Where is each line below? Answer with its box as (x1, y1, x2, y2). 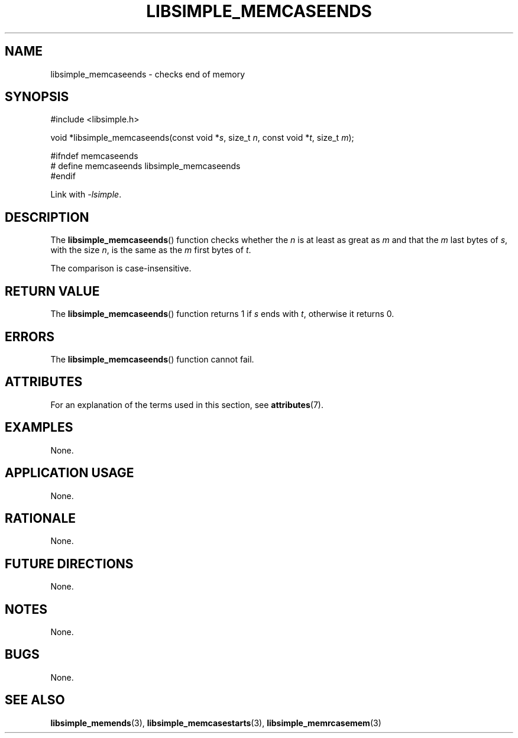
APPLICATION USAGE (5, 465, 134, 481)
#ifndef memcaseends (50, 151, 138, 161)
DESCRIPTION (5, 209, 89, 225)
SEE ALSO (5, 692, 65, 708)
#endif (50, 171, 76, 182)
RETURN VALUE (5, 283, 100, 299)
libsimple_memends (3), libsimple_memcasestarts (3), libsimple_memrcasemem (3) (50, 717, 381, 728)
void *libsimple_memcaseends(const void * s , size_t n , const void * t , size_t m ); (50, 132, 354, 143)
